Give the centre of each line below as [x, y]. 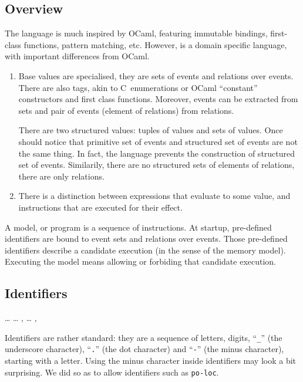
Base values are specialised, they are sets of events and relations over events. [156, 75]
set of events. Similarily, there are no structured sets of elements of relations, [156, 165]
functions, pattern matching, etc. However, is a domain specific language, [155, 44]
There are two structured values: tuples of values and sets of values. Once [151, 130]
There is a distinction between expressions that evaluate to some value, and [154, 196]
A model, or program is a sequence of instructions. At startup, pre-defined [138, 227]
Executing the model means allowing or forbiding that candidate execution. [140, 261]
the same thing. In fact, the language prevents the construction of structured [157, 153]
